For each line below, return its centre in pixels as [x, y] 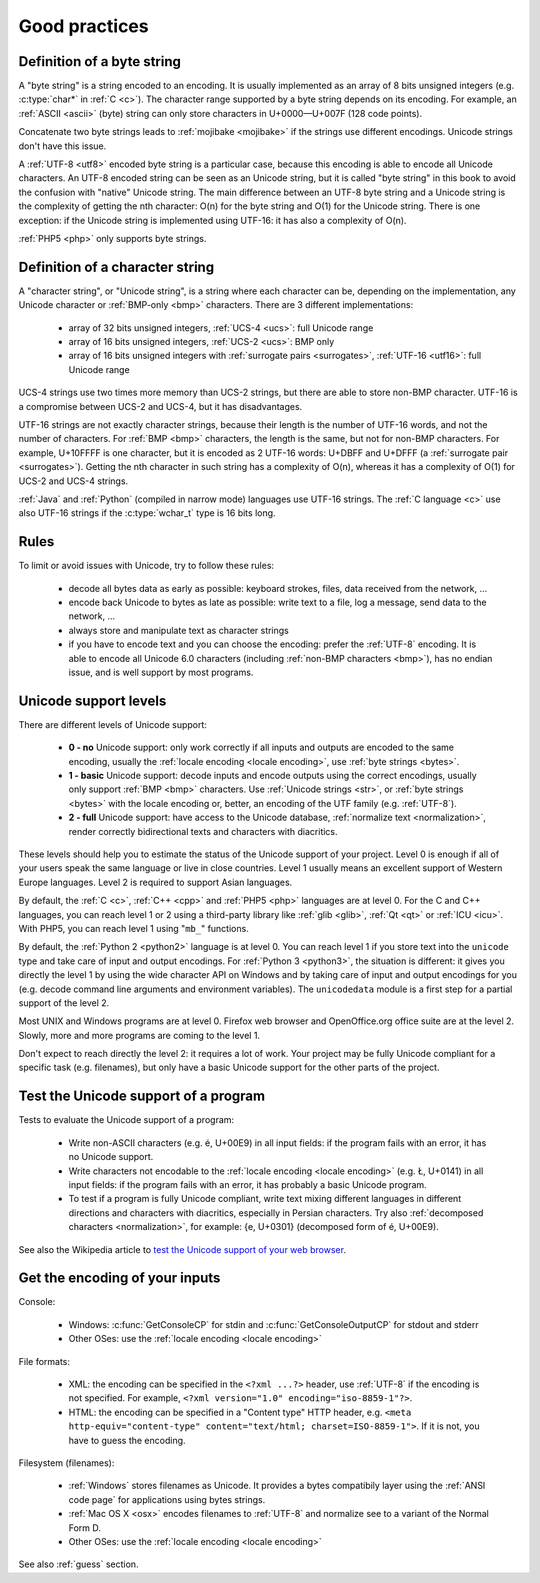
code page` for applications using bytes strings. [167, 1499]
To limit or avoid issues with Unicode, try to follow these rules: [146, 566]
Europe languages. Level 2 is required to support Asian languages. [155, 882]
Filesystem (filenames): [66, 1462]
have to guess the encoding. [127, 1440]
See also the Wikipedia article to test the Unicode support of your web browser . [182, 1249]
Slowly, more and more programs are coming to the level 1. [139, 1035]
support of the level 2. [64, 1002]
